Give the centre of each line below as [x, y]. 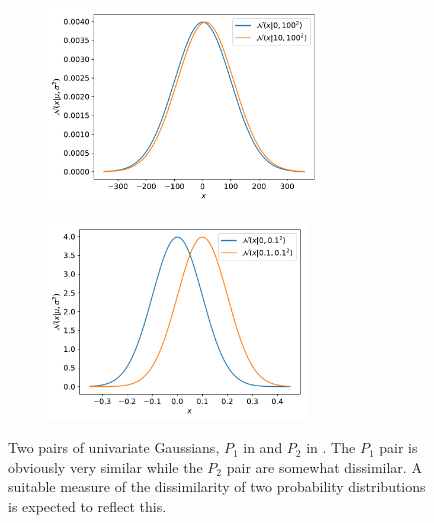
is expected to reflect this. [87, 506]
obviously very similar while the [105, 466]
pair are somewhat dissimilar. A [324, 466]
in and [263, 447]
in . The [331, 447]
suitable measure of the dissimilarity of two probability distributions [217, 486]
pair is [398, 447]
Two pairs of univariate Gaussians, [114, 447]
